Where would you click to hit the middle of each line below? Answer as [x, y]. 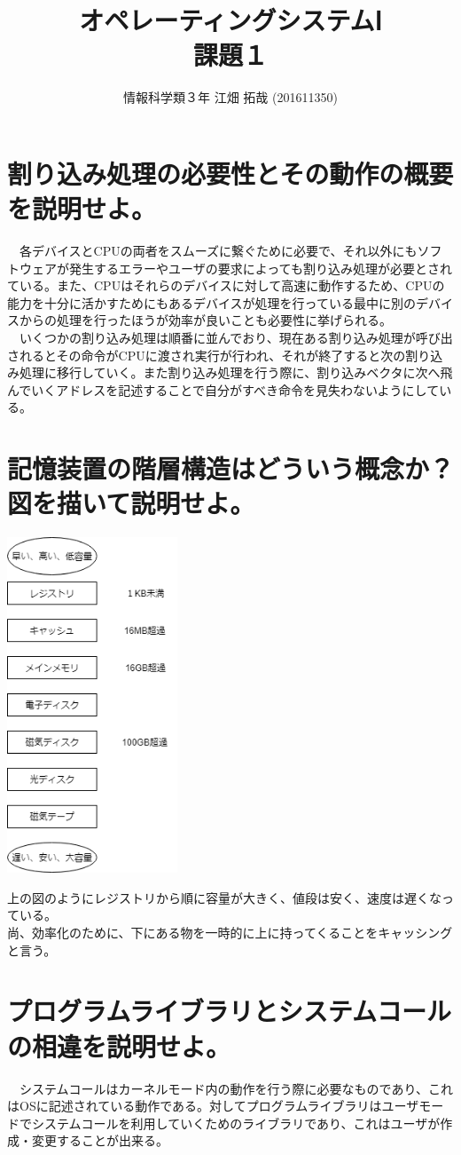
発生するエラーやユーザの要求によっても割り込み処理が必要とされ [260, 268]
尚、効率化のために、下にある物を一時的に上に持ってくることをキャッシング [230, 932]
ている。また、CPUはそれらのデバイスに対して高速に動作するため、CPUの [226, 285]
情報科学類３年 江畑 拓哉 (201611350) [230, 97]
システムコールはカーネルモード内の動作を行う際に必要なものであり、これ [236, 1088]
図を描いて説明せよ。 [131, 503]
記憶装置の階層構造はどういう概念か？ [231, 468]
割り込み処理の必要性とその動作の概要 [230, 173]
